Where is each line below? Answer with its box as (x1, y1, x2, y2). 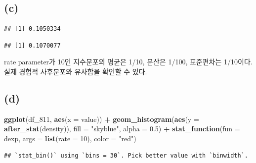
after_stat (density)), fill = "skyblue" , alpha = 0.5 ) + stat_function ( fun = (4, 123, 240, 134)
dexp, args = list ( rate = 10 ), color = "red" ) (4, 133, 136, 143)
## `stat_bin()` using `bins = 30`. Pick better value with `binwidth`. (4, 152, 248, 159)
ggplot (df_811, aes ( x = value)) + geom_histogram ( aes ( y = (4, 113, 199, 124)
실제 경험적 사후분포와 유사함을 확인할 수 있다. (4, 66, 147, 76)
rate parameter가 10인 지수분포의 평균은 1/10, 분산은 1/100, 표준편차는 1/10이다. (4, 56, 253, 67)
